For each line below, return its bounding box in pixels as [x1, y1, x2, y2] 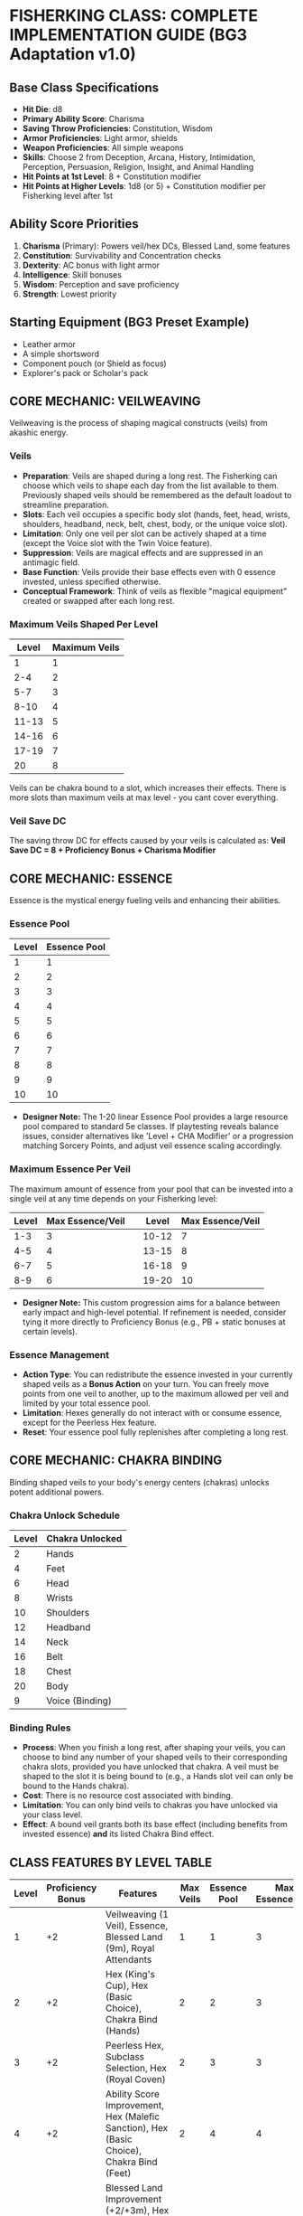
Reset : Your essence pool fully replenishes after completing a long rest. [22, 1427, 289, 1438]
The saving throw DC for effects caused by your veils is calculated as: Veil [9, 835, 286, 846]
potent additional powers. [9, 1486, 105, 1497]
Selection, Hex [105, 2062, 167, 2075]
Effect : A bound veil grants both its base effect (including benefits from [22, 1819, 288, 1830]
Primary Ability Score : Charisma [22, 114, 145, 124]
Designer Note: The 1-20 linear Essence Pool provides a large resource [22, 1111, 289, 1122]
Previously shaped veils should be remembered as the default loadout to [22, 489, 292, 500]
